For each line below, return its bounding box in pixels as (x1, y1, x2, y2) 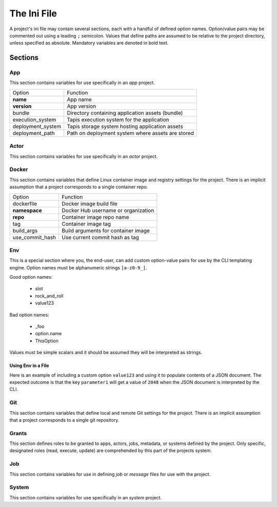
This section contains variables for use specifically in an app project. (9, 80, 155, 86)
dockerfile (12, 200, 37, 207)
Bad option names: (9, 311, 50, 318)
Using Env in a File (9, 362, 49, 369)
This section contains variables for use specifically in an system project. (9, 494, 162, 500)
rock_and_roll (35, 292, 64, 299)
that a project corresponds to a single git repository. (9, 417, 120, 423)
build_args (12, 227, 38, 234)
